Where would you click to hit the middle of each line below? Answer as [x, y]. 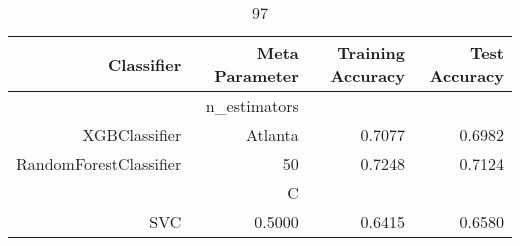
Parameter [256, 75]
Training [371, 52]
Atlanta [272, 134]
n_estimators [252, 105]
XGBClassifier [132, 134]
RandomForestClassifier [99, 163]
